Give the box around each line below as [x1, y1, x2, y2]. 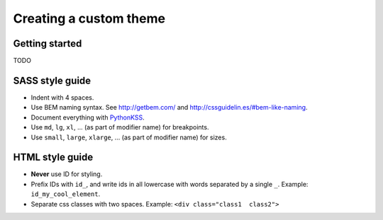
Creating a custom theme [13, 11, 166, 26]
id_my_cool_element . [30, 190, 101, 198]
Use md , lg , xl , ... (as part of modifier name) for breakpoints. [30, 123, 209, 132]
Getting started [13, 37, 82, 50]
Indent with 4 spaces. [30, 93, 94, 102]
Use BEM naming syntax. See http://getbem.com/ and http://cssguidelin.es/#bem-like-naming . [30, 103, 308, 112]
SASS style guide [13, 74, 91, 86]
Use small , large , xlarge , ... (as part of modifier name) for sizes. [30, 133, 227, 141]
